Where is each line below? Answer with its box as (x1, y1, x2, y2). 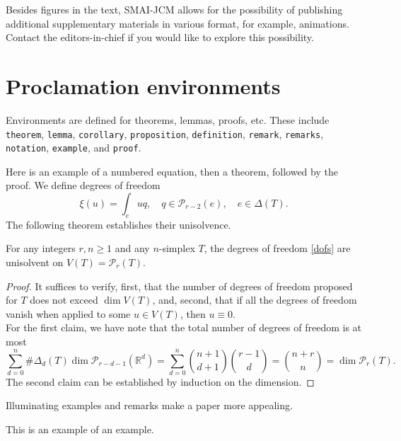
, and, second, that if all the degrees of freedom (152, 292, 357, 307)
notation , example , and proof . (6, 140, 141, 155)
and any (115, 241, 150, 256)
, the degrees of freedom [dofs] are (204, 241, 351, 256)
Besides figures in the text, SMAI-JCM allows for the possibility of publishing (6, 2, 343, 16)
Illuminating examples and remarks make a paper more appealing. (6, 398, 293, 413)
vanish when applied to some (6, 306, 131, 321)
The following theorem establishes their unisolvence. (6, 217, 231, 231)
